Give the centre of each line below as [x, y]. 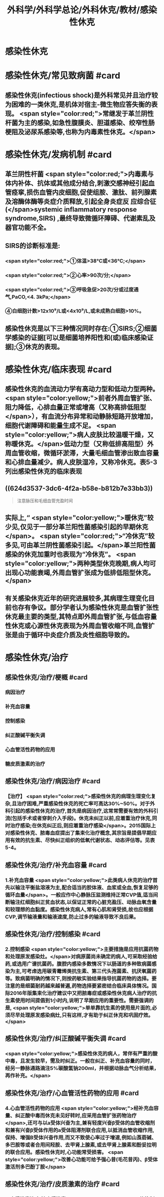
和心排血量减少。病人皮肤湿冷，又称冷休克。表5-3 [81, 462]
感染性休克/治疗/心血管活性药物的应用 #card [72, 1093]
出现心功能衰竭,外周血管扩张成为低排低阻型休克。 [80, 573]
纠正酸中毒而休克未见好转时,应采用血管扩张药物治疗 [76, 1115]
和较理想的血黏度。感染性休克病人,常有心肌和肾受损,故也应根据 [79, 909]
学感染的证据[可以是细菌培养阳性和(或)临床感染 [76, 337]
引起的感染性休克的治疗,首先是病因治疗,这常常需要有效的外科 [82, 811]
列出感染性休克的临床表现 [43, 472]
